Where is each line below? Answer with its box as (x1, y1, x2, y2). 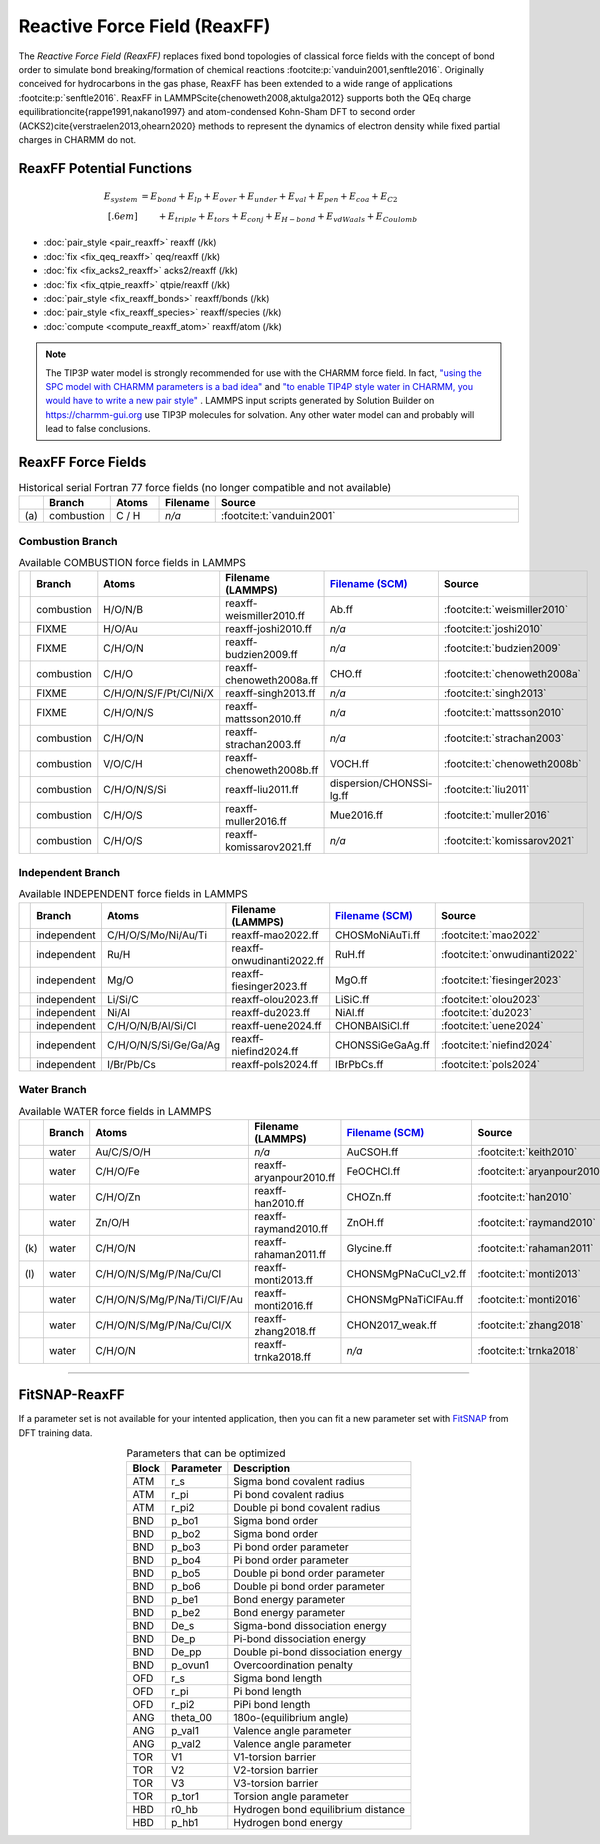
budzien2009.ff (225, 648, 299, 662)
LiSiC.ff (335, 992, 370, 1006)
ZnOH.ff (346, 1215, 385, 1229)
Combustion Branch (18, 534, 118, 548)
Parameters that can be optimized (126, 1446, 286, 1460)
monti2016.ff (253, 1298, 314, 1312)
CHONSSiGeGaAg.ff (335, 1038, 430, 1052)
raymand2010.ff (253, 1221, 329, 1235)
